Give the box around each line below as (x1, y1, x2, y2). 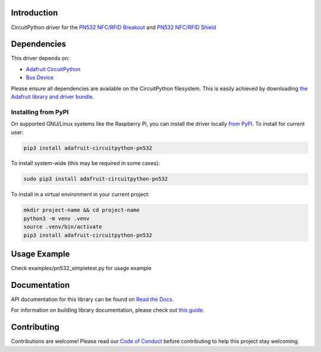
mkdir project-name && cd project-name (23, 207, 140, 214)
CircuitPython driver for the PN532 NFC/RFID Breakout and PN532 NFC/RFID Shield (11, 24, 216, 31)
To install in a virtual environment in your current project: (11, 191, 150, 198)
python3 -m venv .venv (23, 215, 90, 222)
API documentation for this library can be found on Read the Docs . (11, 296, 174, 303)
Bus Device (26, 74, 54, 81)
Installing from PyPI (11, 107, 69, 116)
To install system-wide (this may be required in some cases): (11, 160, 160, 167)
